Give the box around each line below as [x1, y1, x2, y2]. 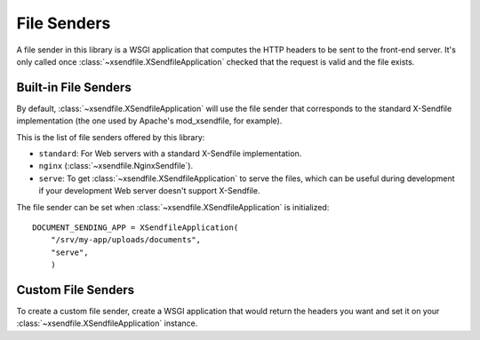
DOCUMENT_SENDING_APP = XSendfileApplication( [32, 222, 239, 233]
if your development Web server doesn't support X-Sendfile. [38, 186, 260, 196]
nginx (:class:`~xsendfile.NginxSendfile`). [38, 161, 194, 171]
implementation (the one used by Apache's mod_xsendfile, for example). [16, 115, 283, 126]
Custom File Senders [16, 282, 135, 297]
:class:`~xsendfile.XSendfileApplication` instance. [16, 318, 198, 328]
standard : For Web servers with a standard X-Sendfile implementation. [38, 148, 302, 159]
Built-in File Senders [16, 80, 132, 95]
